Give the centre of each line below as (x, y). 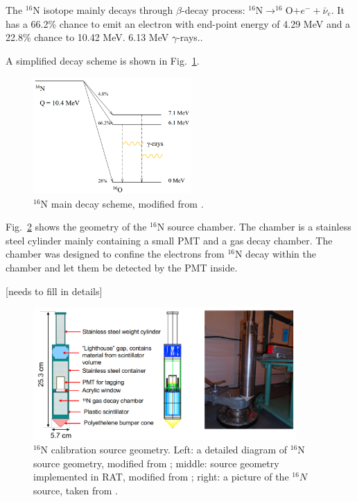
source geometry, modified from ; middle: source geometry (156, 463)
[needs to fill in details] (54, 291)
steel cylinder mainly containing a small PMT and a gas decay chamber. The (169, 240)
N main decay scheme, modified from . (122, 203)
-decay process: (214, 10)
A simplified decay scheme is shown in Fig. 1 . (103, 60)
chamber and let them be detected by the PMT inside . (122, 267)
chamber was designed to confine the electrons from (115, 254)
